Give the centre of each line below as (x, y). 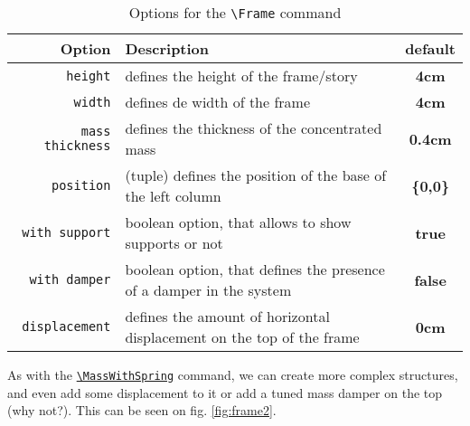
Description (167, 48)
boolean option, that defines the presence (255, 269)
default (430, 48)
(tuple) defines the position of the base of (256, 175)
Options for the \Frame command (235, 12)
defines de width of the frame (218, 102)
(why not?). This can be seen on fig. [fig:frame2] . (142, 410)
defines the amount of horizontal (227, 316)
